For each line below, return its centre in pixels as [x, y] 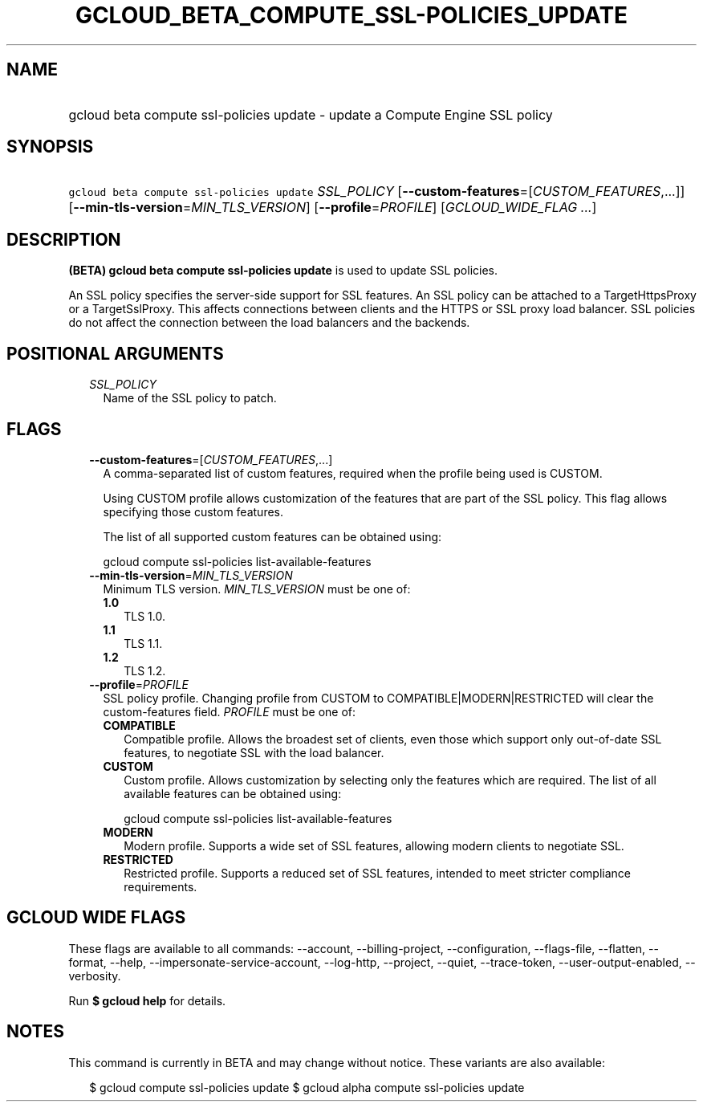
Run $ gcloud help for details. [147, 1000]
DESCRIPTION [64, 239]
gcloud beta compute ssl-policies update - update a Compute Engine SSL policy [311, 114]
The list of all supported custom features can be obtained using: [272, 536]
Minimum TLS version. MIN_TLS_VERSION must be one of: [257, 589]
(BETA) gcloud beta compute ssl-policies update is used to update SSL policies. [283, 271]
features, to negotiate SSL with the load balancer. [254, 752]
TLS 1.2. [145, 670]
